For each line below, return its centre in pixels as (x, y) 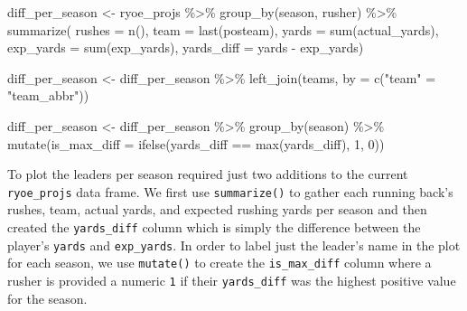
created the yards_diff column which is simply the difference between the (214, 227)
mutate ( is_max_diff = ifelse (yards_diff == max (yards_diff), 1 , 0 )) (196, 143)
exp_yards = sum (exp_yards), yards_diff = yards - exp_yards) (186, 47)
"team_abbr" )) (48, 95)
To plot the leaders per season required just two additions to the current (208, 174)
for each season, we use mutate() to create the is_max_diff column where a (219, 263)
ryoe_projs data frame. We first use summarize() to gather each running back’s (230, 191)
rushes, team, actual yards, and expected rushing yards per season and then (217, 209)
